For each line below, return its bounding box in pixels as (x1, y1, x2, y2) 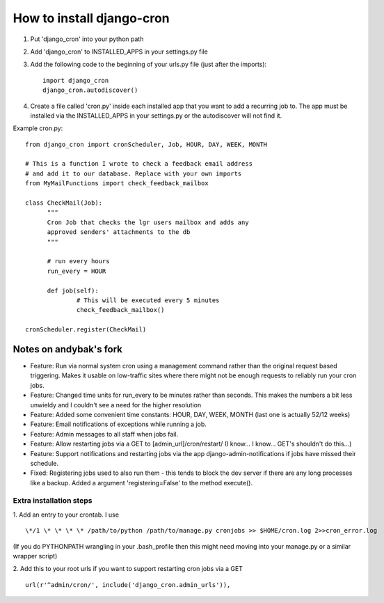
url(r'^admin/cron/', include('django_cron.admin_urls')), (25, 581, 231, 588)
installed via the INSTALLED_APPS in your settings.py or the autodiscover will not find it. (30, 111, 282, 120)
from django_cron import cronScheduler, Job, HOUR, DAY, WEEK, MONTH (25, 140, 268, 148)
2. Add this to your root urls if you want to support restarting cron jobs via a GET (13, 565, 243, 573)
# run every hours (47, 258, 110, 265)
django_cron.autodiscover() (42, 86, 138, 94)
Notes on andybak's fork (13, 343, 123, 355)
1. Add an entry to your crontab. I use (13, 510, 120, 519)
